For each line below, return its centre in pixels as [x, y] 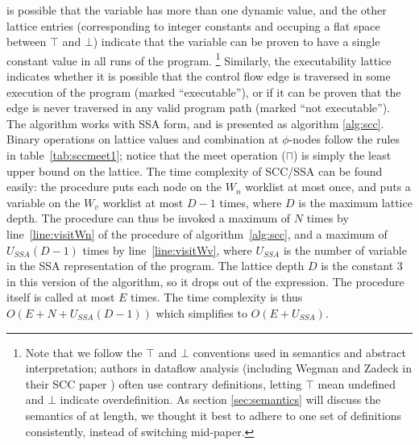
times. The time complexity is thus [217, 297]
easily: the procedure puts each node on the [114, 187]
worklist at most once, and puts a [328, 187]
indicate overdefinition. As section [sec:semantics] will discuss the [220, 399]
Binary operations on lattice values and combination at [143, 139]
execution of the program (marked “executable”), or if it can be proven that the [204, 91]
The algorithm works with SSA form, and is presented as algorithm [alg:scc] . [195, 123]
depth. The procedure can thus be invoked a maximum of [149, 218]
